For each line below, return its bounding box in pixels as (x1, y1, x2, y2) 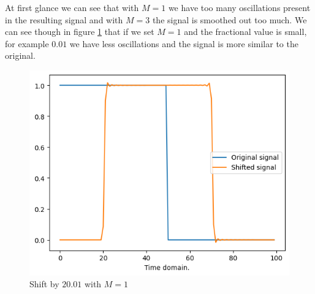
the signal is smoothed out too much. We (152, 13, 307, 26)
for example (5, 37, 49, 50)
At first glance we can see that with (5, 1, 139, 13)
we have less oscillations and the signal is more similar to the (69, 37, 298, 50)
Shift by (29, 277, 59, 290)
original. (5, 49, 36, 62)
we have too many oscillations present (168, 1, 311, 13)
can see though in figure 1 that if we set (5, 25, 154, 38)
